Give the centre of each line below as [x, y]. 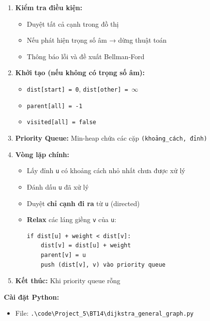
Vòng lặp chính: [42, 154]
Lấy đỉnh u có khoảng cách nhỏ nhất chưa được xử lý [106, 170]
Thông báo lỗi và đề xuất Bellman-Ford [86, 56]
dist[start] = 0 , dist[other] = [77, 88]
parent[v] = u [63, 255]
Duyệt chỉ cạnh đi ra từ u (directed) [83, 203]
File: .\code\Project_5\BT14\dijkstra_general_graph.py [104, 313]
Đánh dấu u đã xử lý [58, 186]
